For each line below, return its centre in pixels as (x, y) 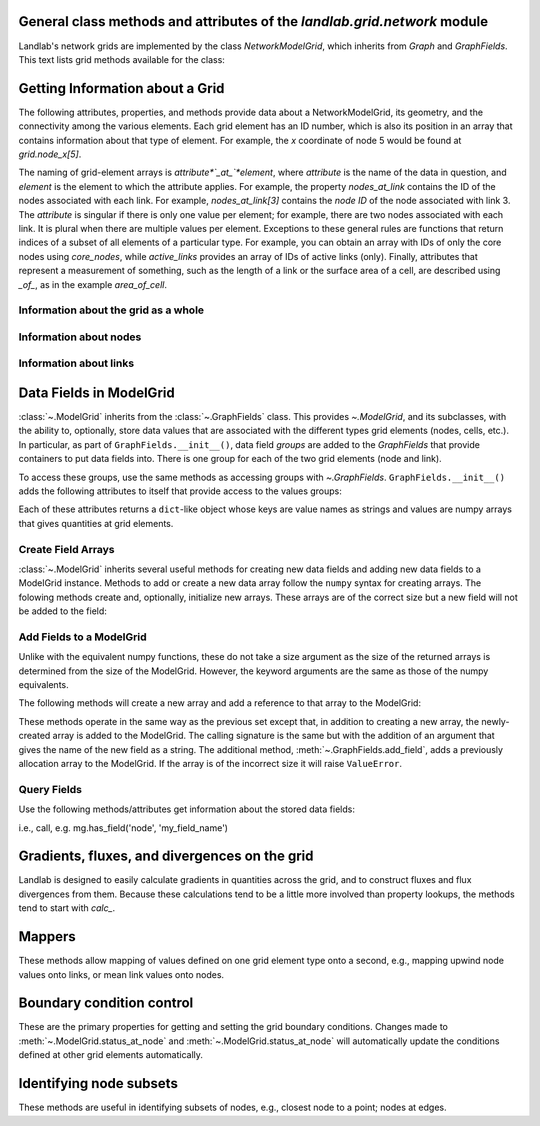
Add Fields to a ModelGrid (82, 637)
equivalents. (43, 685)
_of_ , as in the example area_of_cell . (92, 284)
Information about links (76, 363)
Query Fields (50, 789)
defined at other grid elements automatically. (111, 1055)
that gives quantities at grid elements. (96, 523)
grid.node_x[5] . (50, 154)
